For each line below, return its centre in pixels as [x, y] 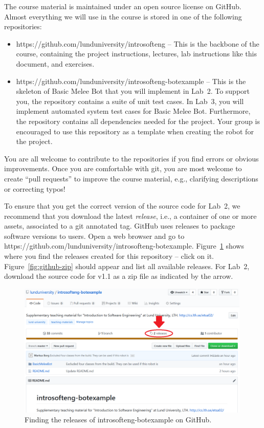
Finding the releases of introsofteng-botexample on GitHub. [118, 420]
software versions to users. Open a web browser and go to [94, 236]
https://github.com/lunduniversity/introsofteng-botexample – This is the [131, 81]
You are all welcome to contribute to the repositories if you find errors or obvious [131, 158]
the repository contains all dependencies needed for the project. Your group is [138, 121]
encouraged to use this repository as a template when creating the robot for [135, 131]
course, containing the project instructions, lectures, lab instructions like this [136, 54]
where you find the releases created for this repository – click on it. [109, 256]
